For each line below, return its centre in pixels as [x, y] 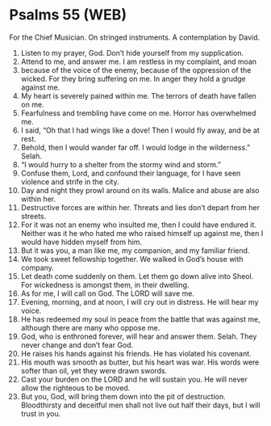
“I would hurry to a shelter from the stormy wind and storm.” [121, 164]
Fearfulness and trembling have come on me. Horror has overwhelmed [138, 113]
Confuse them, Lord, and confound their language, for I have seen [131, 173]
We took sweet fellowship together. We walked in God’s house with [132, 259]
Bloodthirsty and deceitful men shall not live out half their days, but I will [140, 405]
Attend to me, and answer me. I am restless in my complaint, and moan [139, 61]
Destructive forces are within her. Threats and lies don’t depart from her [140, 207]
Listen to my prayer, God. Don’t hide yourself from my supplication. [132, 53]
